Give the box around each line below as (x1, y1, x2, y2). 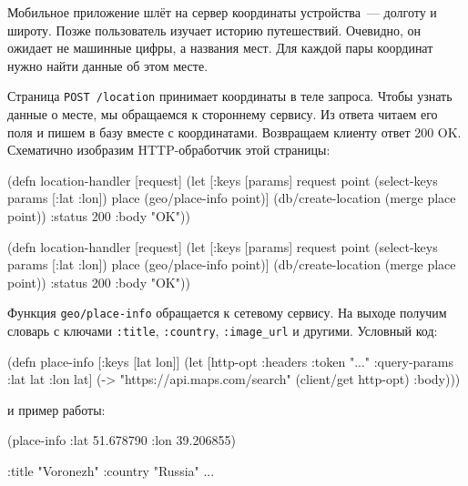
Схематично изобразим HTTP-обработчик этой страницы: (7, 140, 331, 159)
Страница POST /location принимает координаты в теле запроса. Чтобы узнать (7, 86, 453, 106)
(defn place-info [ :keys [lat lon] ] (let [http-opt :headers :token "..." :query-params (7, 351, 454, 370)
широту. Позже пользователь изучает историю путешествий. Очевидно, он (7, 20, 422, 39)
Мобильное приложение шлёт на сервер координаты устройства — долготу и (7, 3, 437, 21)
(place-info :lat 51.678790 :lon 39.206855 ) (7, 430, 236, 450)
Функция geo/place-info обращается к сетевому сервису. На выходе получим (7, 303, 447, 322)
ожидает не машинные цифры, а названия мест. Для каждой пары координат (7, 38, 433, 57)
